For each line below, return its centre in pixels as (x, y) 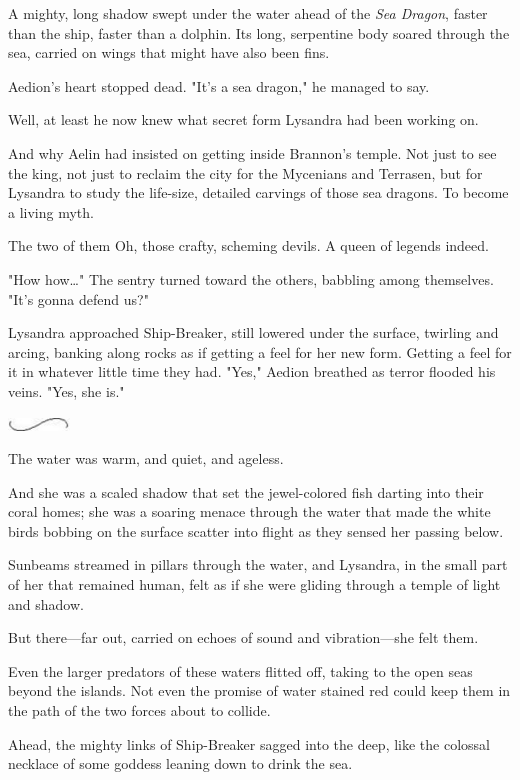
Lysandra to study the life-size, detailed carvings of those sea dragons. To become (258, 192)
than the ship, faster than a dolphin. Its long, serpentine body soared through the (259, 32)
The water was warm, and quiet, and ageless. (146, 458)
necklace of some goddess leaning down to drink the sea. (180, 763)
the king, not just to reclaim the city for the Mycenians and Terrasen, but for (245, 172)
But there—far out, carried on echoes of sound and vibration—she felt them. (243, 637)
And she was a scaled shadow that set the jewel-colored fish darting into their (246, 491)
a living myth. (51, 211)
